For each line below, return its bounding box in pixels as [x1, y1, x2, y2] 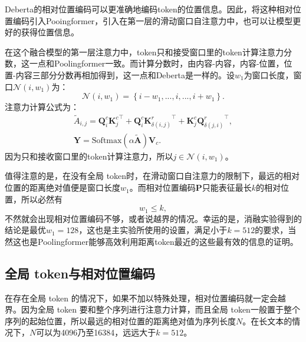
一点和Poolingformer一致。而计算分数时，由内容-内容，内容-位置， [29, 57, 284, 69]
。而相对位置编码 [129, 181, 196, 194]
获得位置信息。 [21, 26, 79, 38]
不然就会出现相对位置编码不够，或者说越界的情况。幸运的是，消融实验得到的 [5, 212, 302, 224]
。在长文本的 [242, 314, 292, 327]
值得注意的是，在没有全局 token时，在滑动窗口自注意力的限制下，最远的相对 [5, 170, 300, 182]
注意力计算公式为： [5, 101, 79, 113]
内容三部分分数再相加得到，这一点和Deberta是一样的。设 [15, 68, 235, 81]
